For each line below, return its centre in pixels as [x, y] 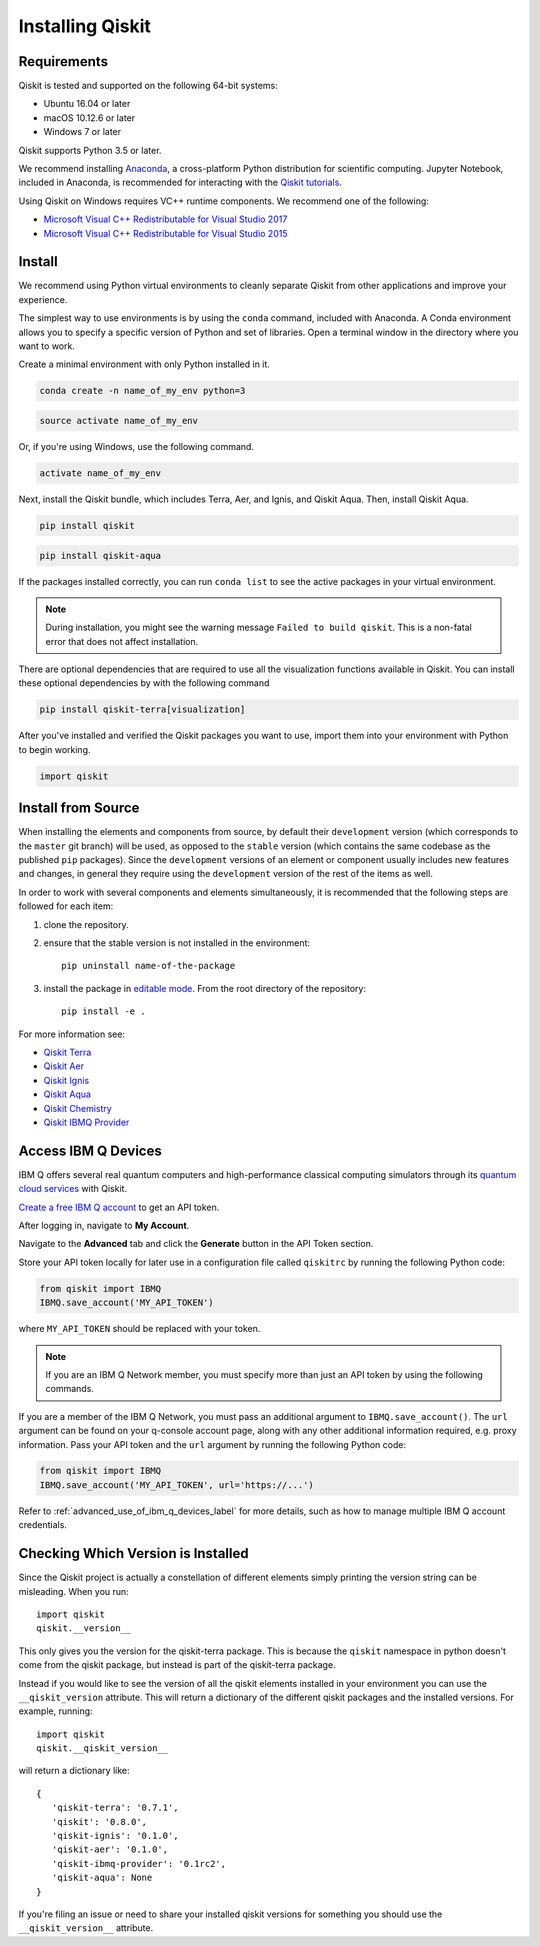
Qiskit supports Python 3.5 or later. [90, 150]
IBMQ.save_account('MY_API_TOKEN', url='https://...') [176, 1484]
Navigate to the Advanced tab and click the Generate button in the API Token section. [196, 1244]
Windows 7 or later [82, 132]
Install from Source [79, 808]
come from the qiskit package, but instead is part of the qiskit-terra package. [177, 1665]
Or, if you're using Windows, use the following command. [136, 446]
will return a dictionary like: [74, 1771]
